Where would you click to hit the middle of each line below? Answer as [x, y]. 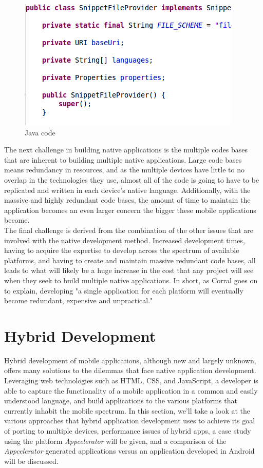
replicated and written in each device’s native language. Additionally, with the [127, 190]
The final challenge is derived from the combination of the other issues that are [129, 230]
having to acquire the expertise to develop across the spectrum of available [122, 250]
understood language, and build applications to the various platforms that [121, 401]
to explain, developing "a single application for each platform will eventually [124, 290]
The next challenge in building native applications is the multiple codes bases [126, 150]
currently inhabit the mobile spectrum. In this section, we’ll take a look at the [127, 410]
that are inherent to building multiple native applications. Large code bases [123, 159]
